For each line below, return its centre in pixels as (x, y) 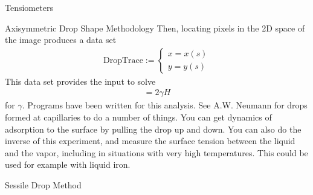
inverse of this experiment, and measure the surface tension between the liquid (150, 141)
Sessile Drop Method (43, 185)
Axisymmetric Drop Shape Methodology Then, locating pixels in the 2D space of (155, 28)
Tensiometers (29, 7)
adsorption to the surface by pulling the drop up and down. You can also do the (153, 129)
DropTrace (123, 60)
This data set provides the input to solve (80, 81)
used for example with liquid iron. (68, 164)
